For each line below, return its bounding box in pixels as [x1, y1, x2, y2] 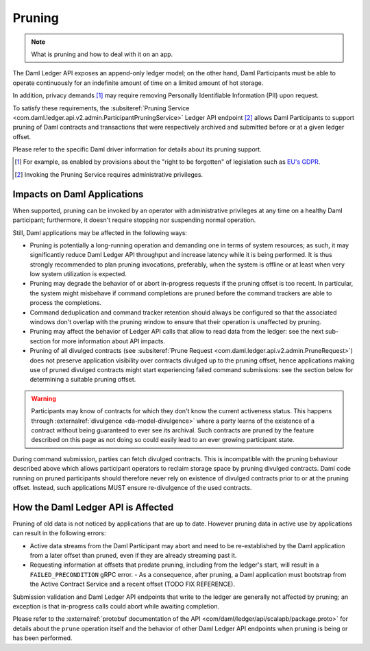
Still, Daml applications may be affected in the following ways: [12, 228, 188, 236]
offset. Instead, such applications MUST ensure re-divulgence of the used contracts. [12, 483, 252, 491]
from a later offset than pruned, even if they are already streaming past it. [29, 551, 237, 559]
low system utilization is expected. [29, 270, 127, 278]
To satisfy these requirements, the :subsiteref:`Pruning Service [12, 103, 190, 112]
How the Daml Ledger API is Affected [12, 501, 174, 513]
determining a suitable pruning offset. [29, 376, 136, 384]
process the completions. [29, 299, 102, 307]
